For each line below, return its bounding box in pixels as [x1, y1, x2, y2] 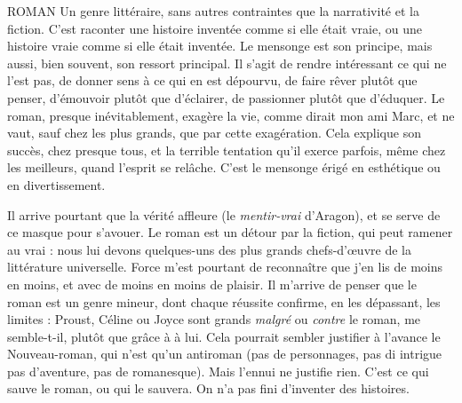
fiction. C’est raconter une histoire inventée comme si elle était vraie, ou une [7, 19, 422, 37]
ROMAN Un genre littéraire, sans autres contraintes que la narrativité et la [7, 2, 419, 20]
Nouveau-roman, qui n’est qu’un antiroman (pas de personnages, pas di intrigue [7, 344, 442, 363]
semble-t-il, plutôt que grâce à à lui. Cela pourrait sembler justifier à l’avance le [7, 327, 441, 345]
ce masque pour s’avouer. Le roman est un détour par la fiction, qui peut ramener [7, 223, 453, 241]
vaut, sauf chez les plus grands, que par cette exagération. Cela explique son [7, 123, 421, 142]
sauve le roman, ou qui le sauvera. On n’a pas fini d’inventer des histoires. [7, 379, 410, 398]
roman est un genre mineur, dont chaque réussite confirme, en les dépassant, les [7, 292, 441, 311]
